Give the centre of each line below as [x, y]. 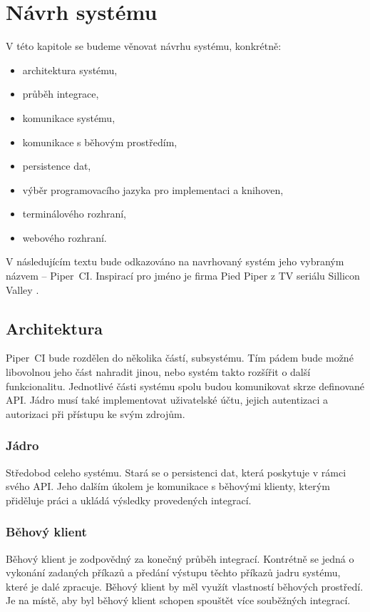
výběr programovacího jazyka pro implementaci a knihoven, [153, 189]
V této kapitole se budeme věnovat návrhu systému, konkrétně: [144, 46]
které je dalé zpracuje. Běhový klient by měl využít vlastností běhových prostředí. [185, 586]
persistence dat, [57, 166]
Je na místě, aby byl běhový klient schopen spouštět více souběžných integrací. [178, 600]
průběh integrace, [61, 94]
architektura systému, [70, 70]
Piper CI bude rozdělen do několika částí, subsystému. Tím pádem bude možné [180, 358]
